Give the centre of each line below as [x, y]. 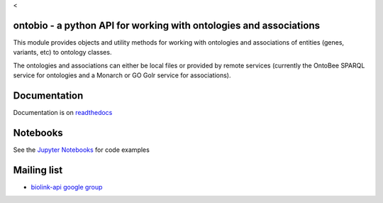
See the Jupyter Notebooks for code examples [82, 150]
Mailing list [38, 170]
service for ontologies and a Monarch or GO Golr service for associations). [122, 75]
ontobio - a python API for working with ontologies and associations [167, 25]
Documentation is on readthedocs [63, 112]
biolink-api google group [67, 187]
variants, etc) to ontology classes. [62, 53]
